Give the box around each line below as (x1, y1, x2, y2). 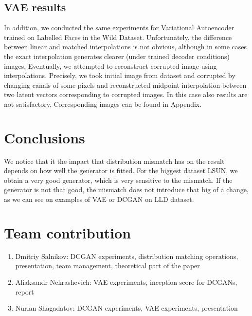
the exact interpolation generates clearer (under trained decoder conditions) (4, 51, 230, 61)
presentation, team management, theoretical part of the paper (15, 260, 200, 271)
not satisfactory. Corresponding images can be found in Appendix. (4, 99, 202, 109)
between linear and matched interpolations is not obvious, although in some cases (4, 41, 247, 52)
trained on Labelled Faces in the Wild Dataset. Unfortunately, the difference (4, 32, 232, 42)
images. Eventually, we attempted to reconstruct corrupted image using (4, 60, 217, 71)
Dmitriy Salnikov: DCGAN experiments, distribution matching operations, (15, 251, 238, 261)
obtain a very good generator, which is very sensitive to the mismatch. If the (4, 175, 233, 185)
